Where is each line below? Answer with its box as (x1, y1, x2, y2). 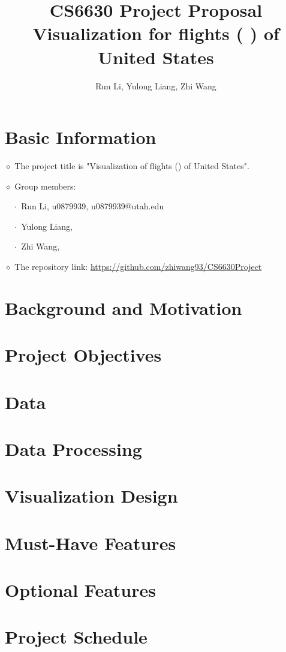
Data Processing (5, 436, 142, 461)
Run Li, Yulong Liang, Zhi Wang (95, 79, 216, 92)
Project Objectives (5, 342, 162, 367)
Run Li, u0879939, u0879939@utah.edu (21, 200, 164, 212)
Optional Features (5, 578, 156, 602)
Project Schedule (5, 624, 147, 649)
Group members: (14, 179, 76, 192)
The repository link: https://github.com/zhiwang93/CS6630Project (14, 260, 262, 272)
